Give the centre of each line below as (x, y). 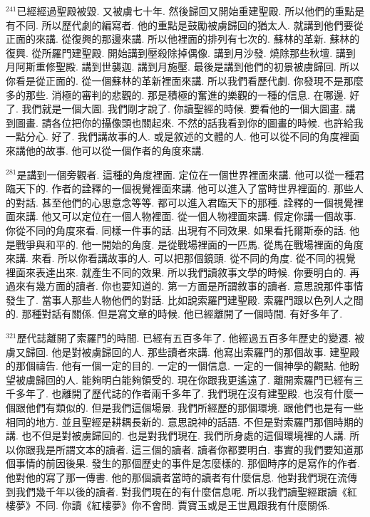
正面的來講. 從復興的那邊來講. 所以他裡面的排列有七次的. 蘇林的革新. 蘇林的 (183, 39)
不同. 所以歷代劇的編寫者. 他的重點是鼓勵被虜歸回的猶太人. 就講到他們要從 (189, 25)
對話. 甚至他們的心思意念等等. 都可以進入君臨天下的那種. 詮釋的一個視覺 (184, 202)
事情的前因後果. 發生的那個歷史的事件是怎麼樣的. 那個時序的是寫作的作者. (187, 463)
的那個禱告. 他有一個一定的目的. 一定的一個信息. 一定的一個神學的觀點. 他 (178, 366)
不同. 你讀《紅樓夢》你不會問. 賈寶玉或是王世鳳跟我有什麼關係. (183, 505)
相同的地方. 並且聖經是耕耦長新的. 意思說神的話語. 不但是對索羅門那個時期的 (185, 421)
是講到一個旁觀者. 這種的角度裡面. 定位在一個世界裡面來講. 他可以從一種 (186, 174)
